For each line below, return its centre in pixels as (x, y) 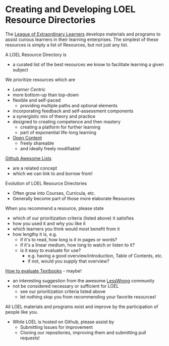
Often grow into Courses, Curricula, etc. (54, 193)
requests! (30, 338)
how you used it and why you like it (49, 223)
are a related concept (35, 168)
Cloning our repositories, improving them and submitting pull (83, 332)
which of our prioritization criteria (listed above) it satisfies (73, 218)
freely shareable (37, 143)
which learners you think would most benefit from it (66, 229)
